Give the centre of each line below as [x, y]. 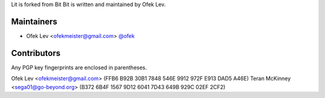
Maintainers [34, 21]
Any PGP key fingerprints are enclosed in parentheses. [79, 67]
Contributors [36, 53]
